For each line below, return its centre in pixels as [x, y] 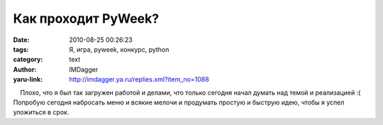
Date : [21, 40]
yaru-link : [28, 80]
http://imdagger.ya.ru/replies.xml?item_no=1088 [139, 80]
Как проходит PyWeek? [86, 18]
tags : [21, 49]
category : [28, 60]
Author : [25, 69]
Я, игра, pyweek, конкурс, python [119, 49]
